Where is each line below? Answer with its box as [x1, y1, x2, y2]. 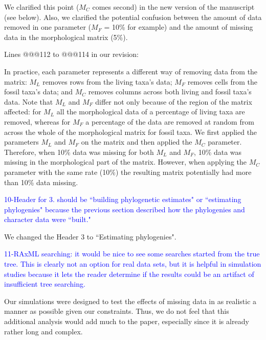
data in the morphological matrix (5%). [4, 31, 128, 42]
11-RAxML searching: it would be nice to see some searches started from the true [4, 248, 260, 259]
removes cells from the [187, 76, 257, 87]
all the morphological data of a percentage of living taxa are [56, 106, 245, 117]
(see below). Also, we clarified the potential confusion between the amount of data [4, 11, 262, 22]
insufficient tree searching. [4, 278, 85, 289]
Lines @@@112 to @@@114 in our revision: [4, 49, 139, 59]
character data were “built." [4, 214, 91, 225]
